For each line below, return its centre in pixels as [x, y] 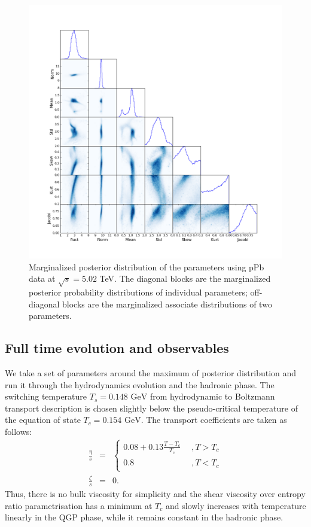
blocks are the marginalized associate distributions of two [167, 304]
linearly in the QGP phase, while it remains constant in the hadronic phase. [144, 517]
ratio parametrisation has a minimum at [79, 505]
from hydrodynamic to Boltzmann [212, 396]
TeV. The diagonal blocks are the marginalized [185, 278]
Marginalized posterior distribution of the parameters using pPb [147, 266]
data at [42, 278]
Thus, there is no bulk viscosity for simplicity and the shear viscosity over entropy [155, 494]
